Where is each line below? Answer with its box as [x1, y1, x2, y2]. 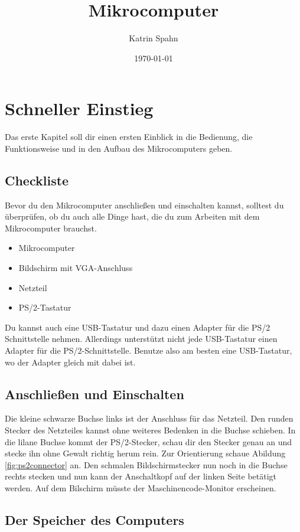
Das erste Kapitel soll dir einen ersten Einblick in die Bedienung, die [5, 130, 253, 143]
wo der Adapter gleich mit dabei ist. [5, 355, 136, 368]
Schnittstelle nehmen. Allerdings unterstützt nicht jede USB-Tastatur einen [5, 332, 278, 345]
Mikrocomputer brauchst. [5, 221, 97, 234]
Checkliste [5, 171, 69, 189]
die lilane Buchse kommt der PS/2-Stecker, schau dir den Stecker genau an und [5, 435, 292, 448]
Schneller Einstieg [5, 96, 154, 120]
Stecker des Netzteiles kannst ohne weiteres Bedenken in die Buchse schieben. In [5, 423, 296, 436]
